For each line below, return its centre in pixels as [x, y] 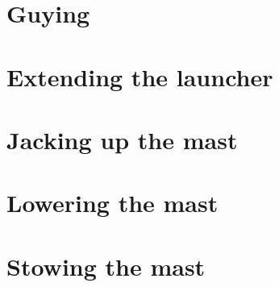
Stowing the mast [106, 266]
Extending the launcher [140, 76]
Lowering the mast [112, 203]
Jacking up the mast [122, 139]
